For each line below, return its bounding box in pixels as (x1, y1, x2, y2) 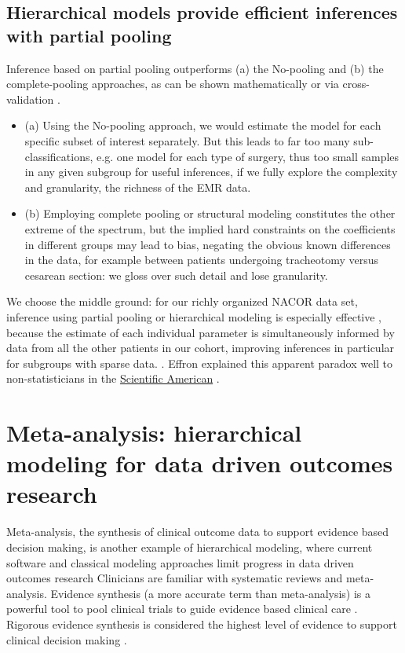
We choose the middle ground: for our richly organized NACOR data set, (6, 293, 358, 310)
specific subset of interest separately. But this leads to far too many (24, 132, 350, 149)
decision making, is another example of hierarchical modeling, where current (6, 538, 373, 555)
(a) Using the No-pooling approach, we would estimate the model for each (24, 117, 381, 134)
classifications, (24, 148, 93, 164)
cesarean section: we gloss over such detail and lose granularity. (24, 266, 328, 283)
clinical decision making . (6, 631, 127, 647)
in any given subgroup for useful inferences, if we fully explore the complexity (24, 163, 398, 180)
